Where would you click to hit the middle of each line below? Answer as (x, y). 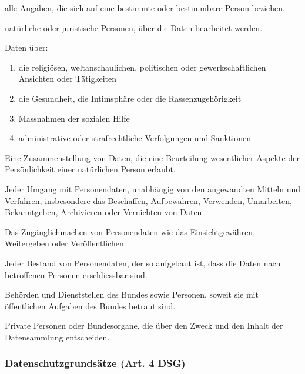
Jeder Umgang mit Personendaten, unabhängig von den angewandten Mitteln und (153, 188)
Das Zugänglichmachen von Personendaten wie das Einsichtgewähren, (130, 231)
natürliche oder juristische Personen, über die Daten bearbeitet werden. (134, 27)
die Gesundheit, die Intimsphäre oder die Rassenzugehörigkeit (130, 98)
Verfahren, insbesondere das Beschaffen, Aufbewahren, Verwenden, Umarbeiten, (148, 200)
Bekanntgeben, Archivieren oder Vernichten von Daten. (105, 212)
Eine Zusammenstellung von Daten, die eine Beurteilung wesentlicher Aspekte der (152, 157)
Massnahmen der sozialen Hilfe (74, 118)
